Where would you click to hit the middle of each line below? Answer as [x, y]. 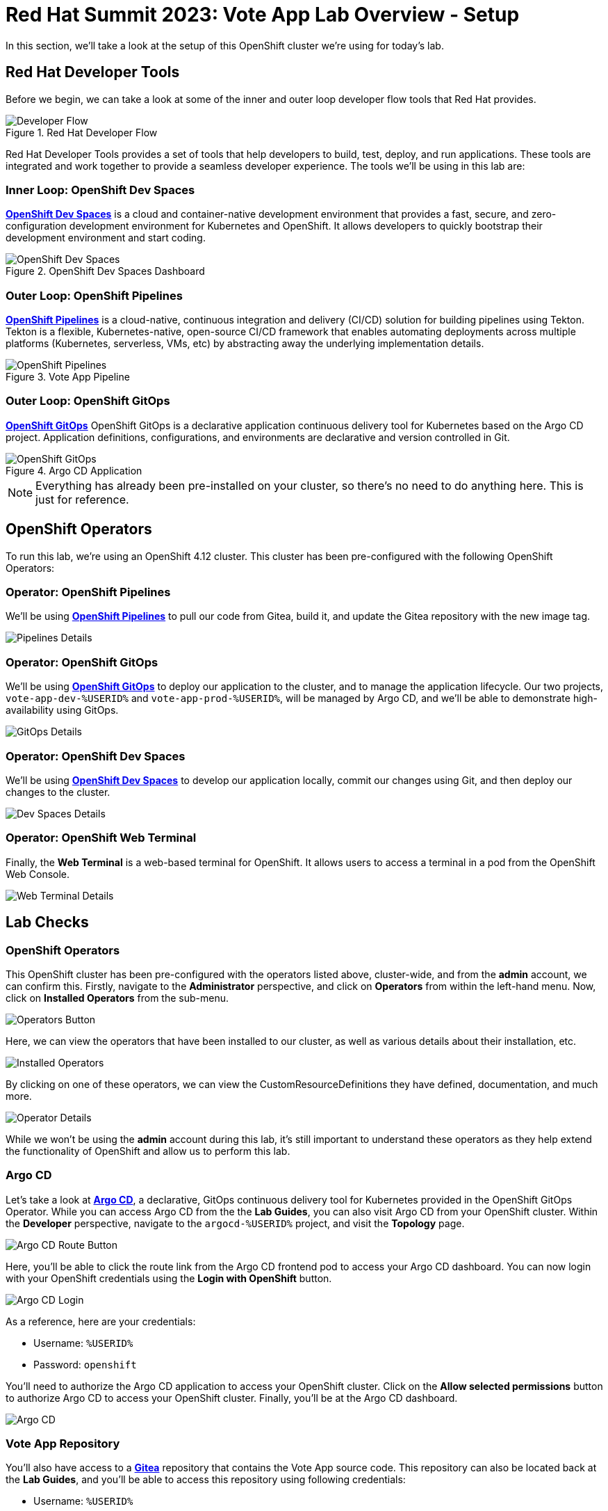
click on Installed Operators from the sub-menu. [117, 998]
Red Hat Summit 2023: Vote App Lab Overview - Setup [263, 15]
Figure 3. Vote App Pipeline [68, 377]
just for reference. [82, 499]
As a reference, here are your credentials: [101, 1321]
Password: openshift [85, 1364]
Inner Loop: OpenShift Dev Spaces [100, 190]
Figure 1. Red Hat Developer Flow [82, 132]
